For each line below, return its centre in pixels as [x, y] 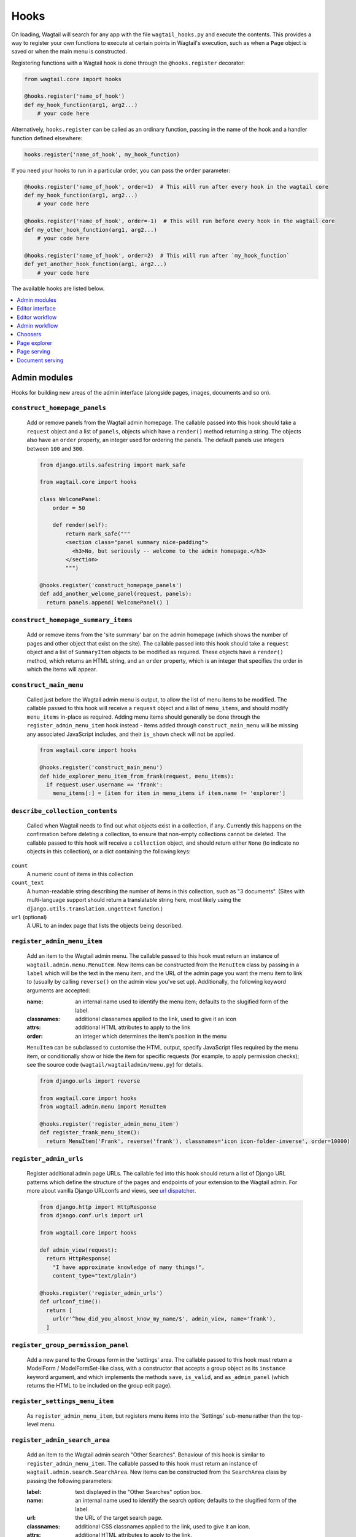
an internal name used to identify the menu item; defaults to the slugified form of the [182, 1002]
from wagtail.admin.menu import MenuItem [103, 1107]
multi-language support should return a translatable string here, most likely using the [134, 900]
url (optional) [29, 917]
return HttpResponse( [79, 1258]
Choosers [29, 334]
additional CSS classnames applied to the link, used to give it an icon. [163, 1526]
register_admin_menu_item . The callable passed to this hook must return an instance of [142, 1463]
